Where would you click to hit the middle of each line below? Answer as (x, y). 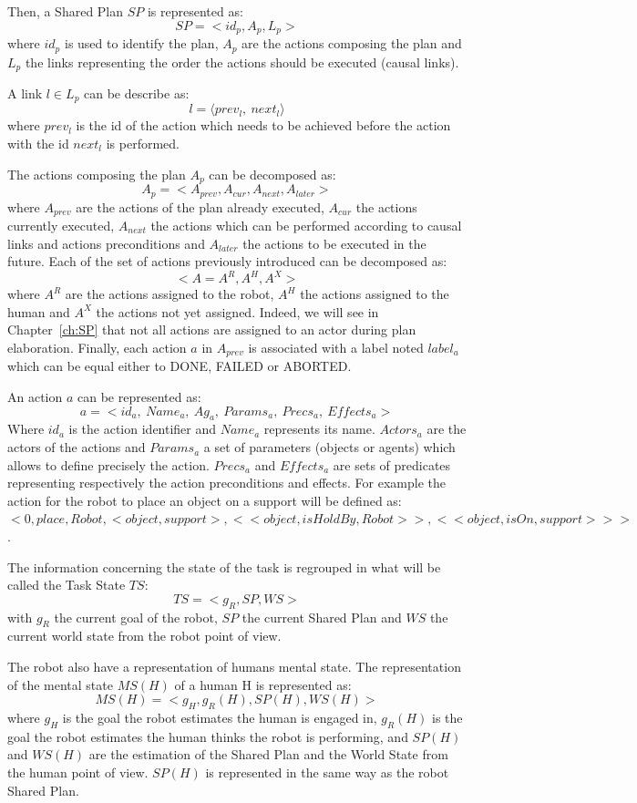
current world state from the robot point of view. (144, 636)
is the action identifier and (143, 429)
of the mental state (60, 684)
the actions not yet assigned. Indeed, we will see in (237, 311)
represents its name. (319, 429)
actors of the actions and (77, 447)
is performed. (143, 143)
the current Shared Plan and (322, 617)
